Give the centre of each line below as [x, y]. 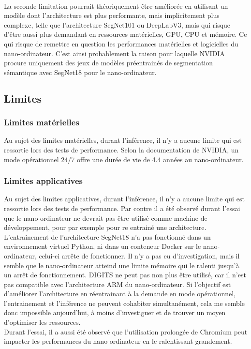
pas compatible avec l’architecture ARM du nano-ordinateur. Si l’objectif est [118, 284]
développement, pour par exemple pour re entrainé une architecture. [105, 227]
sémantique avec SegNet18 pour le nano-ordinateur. [80, 72]
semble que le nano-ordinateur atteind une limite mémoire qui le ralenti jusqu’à [122, 265]
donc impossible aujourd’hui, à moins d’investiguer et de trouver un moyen [115, 312]
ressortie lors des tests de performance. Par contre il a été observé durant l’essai [122, 208]
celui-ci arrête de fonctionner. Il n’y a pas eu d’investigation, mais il [139, 255]
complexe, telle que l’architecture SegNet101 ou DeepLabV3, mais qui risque [117, 24]
